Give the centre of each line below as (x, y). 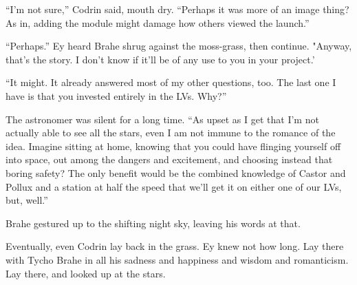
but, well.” (27, 200)
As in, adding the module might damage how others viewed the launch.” (158, 22)
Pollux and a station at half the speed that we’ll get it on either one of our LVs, (174, 186)
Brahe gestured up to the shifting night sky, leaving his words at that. (153, 223)
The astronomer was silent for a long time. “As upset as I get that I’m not (162, 119)
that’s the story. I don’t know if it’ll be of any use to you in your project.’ (160, 59)
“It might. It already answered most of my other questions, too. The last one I (171, 82)
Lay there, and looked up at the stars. (86, 273)
